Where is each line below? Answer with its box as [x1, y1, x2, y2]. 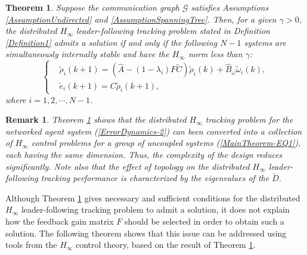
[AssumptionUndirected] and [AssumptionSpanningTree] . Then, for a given [5, 13, 277, 25]
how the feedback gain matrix [5, 214, 114, 227]
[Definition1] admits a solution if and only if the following [5, 36, 218, 48]
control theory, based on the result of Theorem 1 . [76, 238, 256, 251]
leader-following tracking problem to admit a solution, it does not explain [21, 203, 290, 216]
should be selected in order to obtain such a [124, 214, 284, 227]
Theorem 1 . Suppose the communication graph [5, 1, 179, 13]
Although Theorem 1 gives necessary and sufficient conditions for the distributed [5, 191, 300, 204]
